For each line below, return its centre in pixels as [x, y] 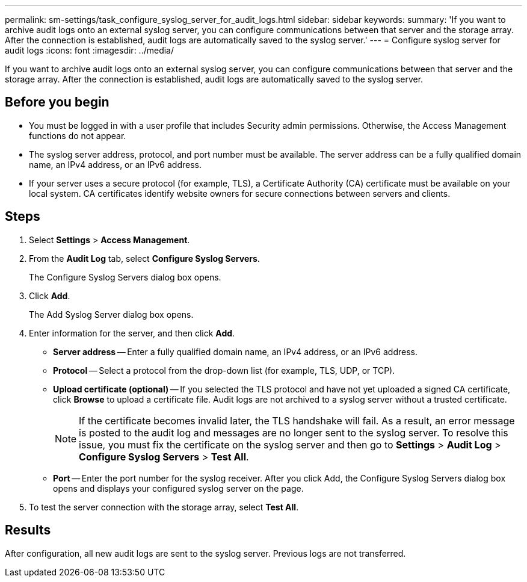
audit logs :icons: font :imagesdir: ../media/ [90, 50]
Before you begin [57, 102]
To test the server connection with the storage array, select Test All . [164, 507]
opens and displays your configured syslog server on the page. [178, 488]
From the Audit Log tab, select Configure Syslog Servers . [144, 258]
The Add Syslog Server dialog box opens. [111, 314]
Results [28, 530]
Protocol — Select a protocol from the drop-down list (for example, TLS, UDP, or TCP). [224, 370]
